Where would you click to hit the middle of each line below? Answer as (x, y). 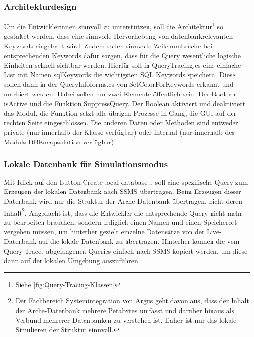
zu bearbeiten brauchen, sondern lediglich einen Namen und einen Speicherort (121, 222)
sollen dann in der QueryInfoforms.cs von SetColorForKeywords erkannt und (119, 84)
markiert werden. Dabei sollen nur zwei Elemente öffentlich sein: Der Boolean (120, 94)
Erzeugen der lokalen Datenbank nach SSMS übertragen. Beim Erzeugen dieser (123, 191)
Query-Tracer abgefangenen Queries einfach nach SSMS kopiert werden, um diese (126, 251)
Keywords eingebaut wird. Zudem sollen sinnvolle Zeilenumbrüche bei (108, 46)
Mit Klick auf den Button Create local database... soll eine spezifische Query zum (126, 181)
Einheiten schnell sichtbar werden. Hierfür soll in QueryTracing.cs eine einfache (123, 65)
